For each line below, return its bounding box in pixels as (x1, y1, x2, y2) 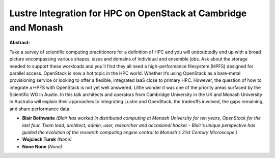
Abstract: (9, 40, 30, 46)
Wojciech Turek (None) (22, 136, 72, 142)
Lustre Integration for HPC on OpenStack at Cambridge (9, 8, 247, 19)
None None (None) (22, 143, 63, 149)
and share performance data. (9, 106, 71, 112)
